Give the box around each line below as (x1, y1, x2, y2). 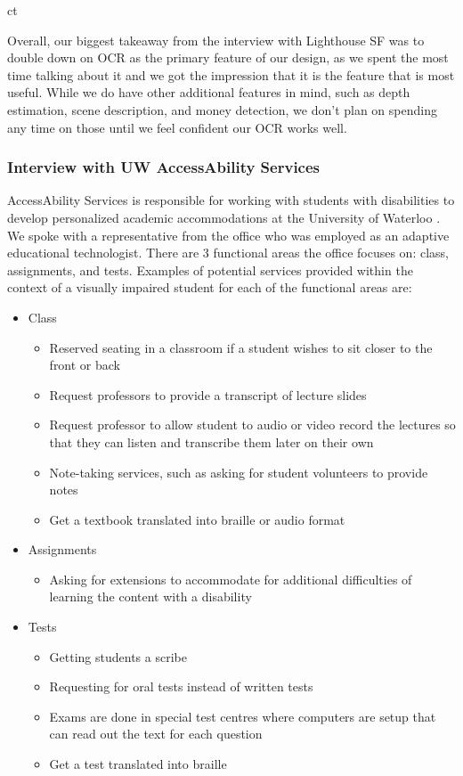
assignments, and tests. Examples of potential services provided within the (7, 260, 413, 279)
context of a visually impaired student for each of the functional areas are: (7, 278, 412, 297)
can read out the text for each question (49, 724, 263, 743)
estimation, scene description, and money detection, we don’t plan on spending (7, 100, 437, 118)
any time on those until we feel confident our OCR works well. (7, 118, 347, 136)
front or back (49, 355, 121, 374)
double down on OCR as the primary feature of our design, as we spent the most (7, 48, 449, 67)
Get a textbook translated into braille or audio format (49, 510, 345, 528)
